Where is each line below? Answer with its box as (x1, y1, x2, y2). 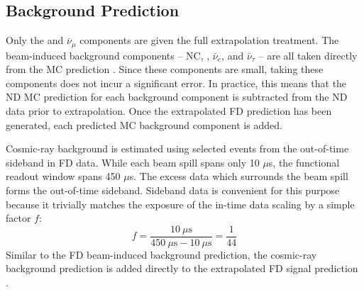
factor (6, 210, 31, 225)
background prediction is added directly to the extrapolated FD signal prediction (6, 261, 358, 276)
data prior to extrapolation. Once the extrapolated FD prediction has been (6, 103, 332, 118)
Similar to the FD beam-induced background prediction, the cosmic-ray (6, 247, 317, 262)
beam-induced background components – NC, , (6, 47, 210, 62)
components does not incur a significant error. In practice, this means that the (6, 75, 347, 90)
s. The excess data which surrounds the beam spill (129, 169, 348, 184)
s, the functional (268, 155, 340, 169)
